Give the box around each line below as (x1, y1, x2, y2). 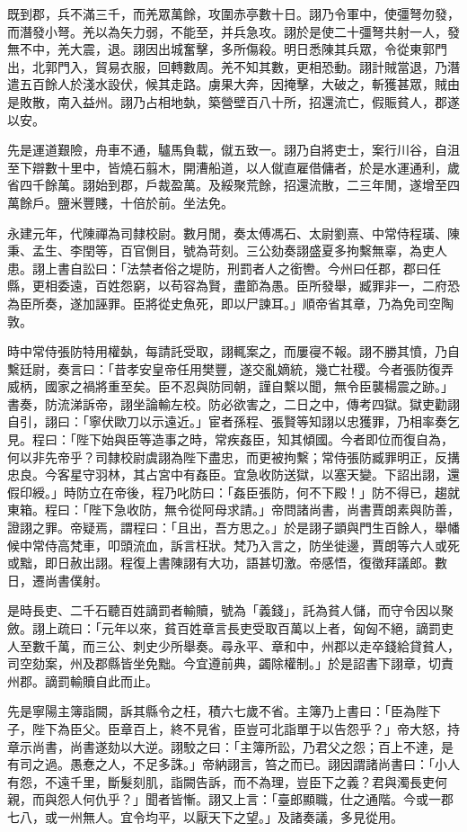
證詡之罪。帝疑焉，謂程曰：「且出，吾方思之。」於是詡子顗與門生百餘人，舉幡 (7, 518, 460, 537)
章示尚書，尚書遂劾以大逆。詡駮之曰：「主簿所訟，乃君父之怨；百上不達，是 (7, 737, 454, 756)
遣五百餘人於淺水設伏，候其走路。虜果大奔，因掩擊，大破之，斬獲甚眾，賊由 (7, 75, 460, 94)
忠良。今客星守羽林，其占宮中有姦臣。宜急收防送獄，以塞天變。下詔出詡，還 (7, 465, 460, 484)
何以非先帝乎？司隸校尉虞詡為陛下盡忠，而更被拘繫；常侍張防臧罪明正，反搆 (7, 447, 460, 466)
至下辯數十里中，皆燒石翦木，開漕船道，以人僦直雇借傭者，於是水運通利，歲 (7, 157, 460, 176)
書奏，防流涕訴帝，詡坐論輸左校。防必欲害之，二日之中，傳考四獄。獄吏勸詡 (7, 394, 460, 413)
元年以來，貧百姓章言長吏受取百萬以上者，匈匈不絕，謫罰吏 (101, 619, 454, 637)
